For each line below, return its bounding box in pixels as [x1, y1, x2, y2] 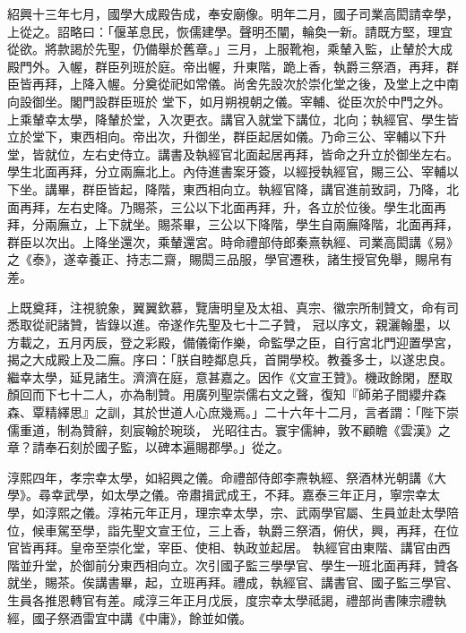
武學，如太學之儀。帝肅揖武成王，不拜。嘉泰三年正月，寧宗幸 [63, 485, 427, 504]
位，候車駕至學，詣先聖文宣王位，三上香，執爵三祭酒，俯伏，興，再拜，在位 [7, 520, 459, 539]
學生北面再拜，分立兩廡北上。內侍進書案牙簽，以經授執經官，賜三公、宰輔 [7, 162, 446, 181]
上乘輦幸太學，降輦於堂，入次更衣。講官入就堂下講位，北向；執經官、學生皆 [7, 109, 459, 128]
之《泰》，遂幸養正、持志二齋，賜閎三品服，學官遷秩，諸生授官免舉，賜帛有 [7, 250, 453, 269]
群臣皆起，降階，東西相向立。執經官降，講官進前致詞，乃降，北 [82, 179, 459, 198]
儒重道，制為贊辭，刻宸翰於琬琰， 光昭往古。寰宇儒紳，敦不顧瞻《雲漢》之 [7, 420, 451, 439]
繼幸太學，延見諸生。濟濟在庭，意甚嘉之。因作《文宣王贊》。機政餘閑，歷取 [7, 367, 453, 386]
